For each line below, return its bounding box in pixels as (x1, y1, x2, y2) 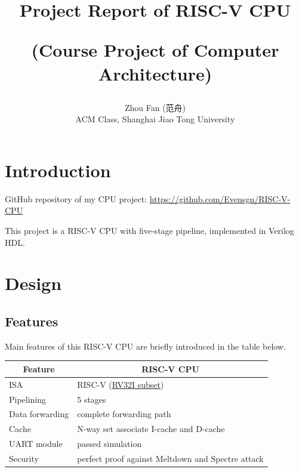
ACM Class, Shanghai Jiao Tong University (75, 113, 235, 125)
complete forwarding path (77, 408, 171, 420)
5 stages (77, 393, 106, 405)
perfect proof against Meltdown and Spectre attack (77, 452, 264, 464)
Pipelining (9, 393, 47, 405)
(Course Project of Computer (31, 38, 279, 62)
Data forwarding (9, 408, 69, 420)
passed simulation (77, 437, 142, 450)
